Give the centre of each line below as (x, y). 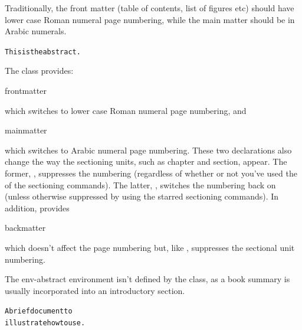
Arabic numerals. (36, 31)
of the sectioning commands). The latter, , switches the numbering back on (140, 184)
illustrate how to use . (45, 323)
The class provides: (39, 71)
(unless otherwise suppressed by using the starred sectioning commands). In (142, 196)
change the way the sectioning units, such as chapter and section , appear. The (146, 161)
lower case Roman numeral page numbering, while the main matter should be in (150, 19)
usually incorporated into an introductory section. (95, 290)
